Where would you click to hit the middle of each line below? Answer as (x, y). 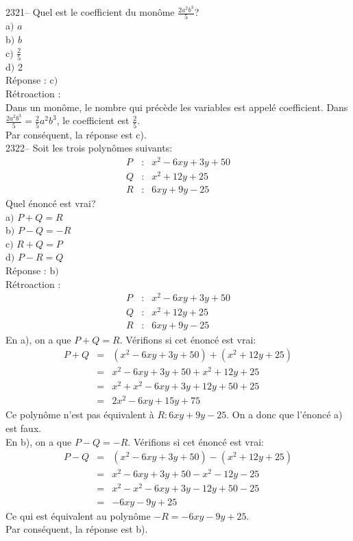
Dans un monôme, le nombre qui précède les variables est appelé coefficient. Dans (177, 107)
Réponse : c (30, 80)
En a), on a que (38, 339)
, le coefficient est (93, 120)
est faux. (24, 428)
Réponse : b (31, 270)
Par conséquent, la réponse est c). (76, 134)
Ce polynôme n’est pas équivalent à (80, 414)
